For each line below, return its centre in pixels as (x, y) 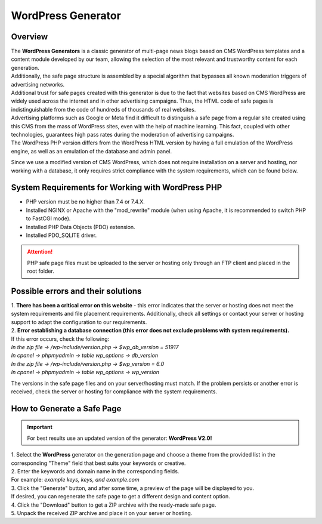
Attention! (40, 252)
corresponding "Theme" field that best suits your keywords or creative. (98, 463)
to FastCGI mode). (48, 218)
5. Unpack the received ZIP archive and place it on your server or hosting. (102, 513)
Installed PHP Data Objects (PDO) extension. (80, 227)
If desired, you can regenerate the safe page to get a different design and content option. (120, 497)
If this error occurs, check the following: (60, 339)
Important (40, 427)
